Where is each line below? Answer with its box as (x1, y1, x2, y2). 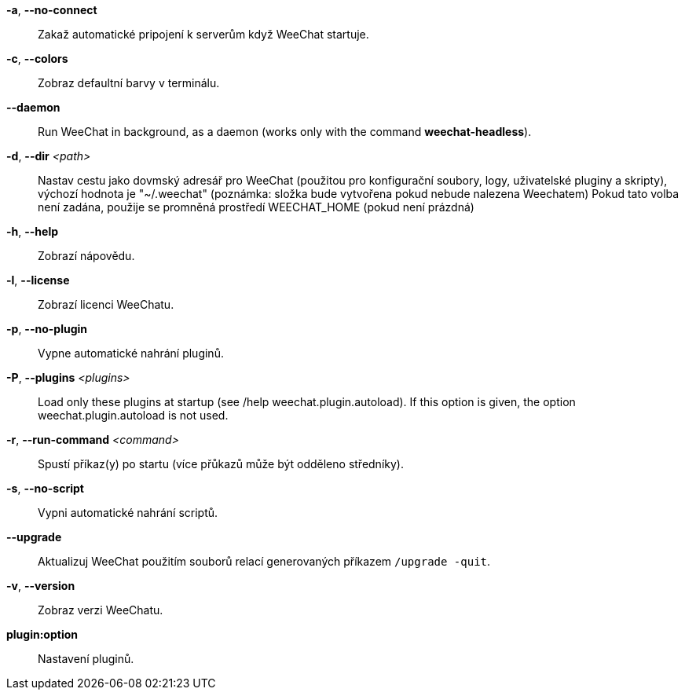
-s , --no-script (6, 482, 84, 495)
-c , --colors (6, 52, 68, 65)
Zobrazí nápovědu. (38, 249, 135, 262)
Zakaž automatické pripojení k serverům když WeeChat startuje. (38, 27, 369, 41)
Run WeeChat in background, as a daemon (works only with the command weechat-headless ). (38, 125, 532, 138)
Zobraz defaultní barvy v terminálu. (38, 76, 220, 90)
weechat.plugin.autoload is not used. (38, 408, 229, 422)
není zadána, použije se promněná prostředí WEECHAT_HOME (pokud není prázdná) (38, 200, 474, 214)
